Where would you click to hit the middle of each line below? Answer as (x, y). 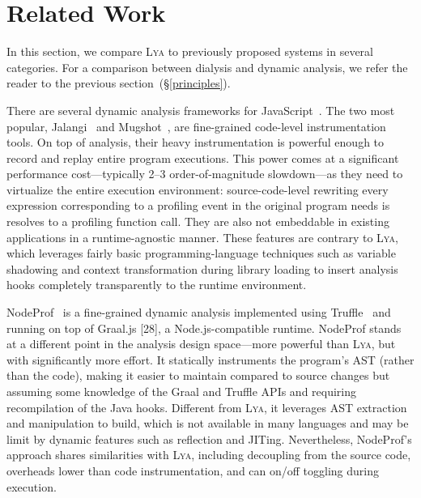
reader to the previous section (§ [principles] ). (119, 83)
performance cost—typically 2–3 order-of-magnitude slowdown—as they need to (205, 174)
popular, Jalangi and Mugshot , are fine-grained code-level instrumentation (196, 126)
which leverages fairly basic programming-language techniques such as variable (201, 253)
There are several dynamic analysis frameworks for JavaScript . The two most (201, 110)
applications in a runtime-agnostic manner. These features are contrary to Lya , (202, 237)
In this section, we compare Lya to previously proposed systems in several (190, 51)
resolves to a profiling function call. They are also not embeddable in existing (198, 221)
